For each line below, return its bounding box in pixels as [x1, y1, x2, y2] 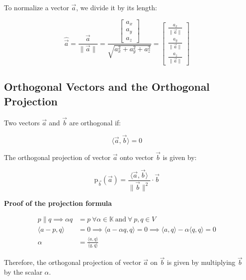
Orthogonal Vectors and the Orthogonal [4, 79, 210, 94]
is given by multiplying [166, 257, 236, 267]
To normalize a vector [4, 2, 69, 12]
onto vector [120, 152, 154, 162]
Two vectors [4, 117, 40, 127]
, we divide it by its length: [76, 2, 157, 12]
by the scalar [4, 266, 42, 277]
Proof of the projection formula [4, 198, 112, 208]
